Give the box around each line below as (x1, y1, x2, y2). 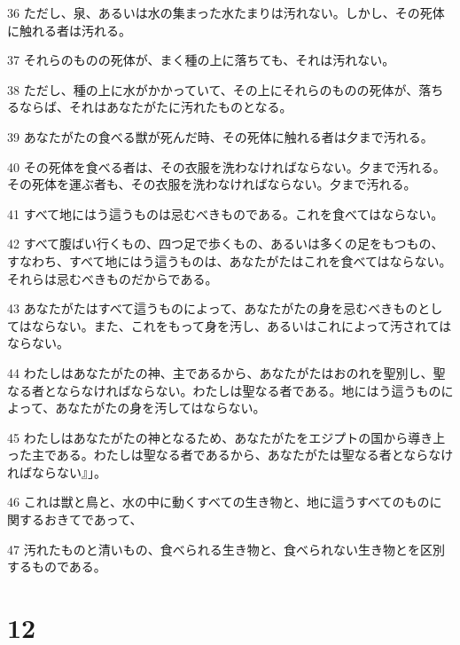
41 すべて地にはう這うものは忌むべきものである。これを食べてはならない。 (7, 204, 444, 223)
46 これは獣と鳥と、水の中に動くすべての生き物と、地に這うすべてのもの (7, 492, 430, 511)
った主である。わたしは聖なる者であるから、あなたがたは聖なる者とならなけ (7, 445, 454, 464)
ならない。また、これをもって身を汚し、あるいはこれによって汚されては (31, 316, 452, 334)
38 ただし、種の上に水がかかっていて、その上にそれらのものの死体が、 (7, 80, 419, 98)
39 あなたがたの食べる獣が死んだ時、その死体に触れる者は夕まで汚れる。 (7, 127, 433, 146)
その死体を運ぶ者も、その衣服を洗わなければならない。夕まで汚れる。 (7, 175, 417, 193)
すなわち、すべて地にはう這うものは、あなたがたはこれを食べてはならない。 (7, 251, 452, 270)
